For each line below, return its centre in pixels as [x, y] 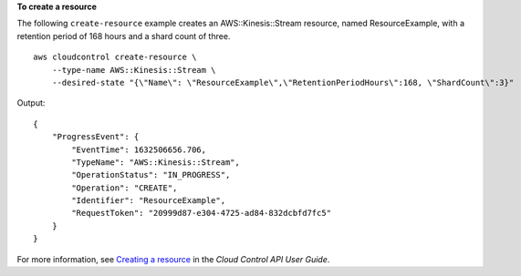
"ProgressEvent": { [95, 137]
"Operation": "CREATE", [125, 188]
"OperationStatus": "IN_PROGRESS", [151, 175]
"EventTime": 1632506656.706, [139, 149]
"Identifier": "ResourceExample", [149, 201]
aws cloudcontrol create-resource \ [115, 57]
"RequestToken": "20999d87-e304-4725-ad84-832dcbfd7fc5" [202, 213]
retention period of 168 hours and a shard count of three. [124, 36]
